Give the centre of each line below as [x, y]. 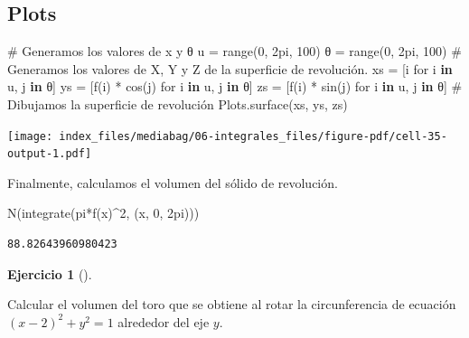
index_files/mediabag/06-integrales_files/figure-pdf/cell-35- [253, 136]
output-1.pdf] [50, 154]
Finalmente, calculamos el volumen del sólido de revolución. [173, 182]
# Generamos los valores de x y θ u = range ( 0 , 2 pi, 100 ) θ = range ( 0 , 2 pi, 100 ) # [234, 51]
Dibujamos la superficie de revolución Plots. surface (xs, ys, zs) [178, 103]
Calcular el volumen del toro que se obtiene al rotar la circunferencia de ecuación [232, 304]
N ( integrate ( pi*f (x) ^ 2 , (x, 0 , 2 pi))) [103, 213]
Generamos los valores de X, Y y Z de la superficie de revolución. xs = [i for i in [230, 68]
